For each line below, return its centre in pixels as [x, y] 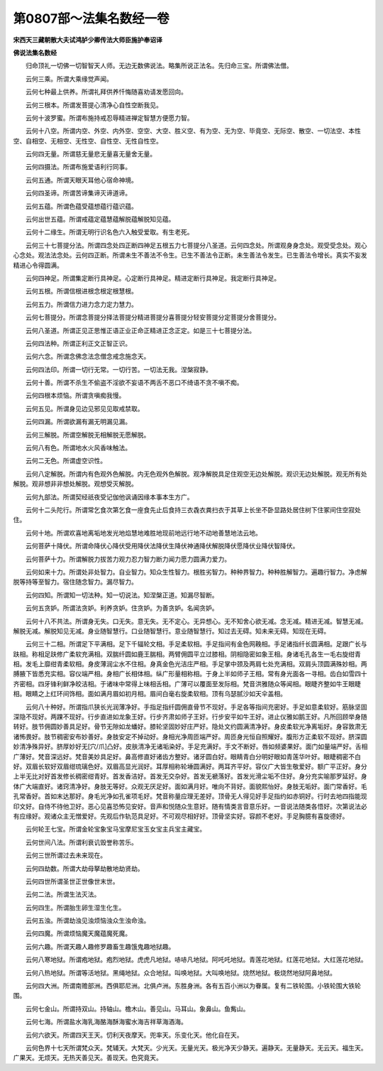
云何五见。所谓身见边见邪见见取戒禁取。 [84, 408]
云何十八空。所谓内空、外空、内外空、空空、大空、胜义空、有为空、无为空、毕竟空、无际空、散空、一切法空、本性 [193, 131]
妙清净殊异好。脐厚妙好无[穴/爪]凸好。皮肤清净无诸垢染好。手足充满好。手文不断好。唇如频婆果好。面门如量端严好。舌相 [190, 746]
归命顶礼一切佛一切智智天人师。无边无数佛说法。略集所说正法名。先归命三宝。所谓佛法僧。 [159, 66]
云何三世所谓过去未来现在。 [66, 855]
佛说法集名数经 [35, 53]
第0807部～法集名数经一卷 [91, 18]
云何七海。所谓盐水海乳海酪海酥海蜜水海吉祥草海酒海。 [106, 1022]
